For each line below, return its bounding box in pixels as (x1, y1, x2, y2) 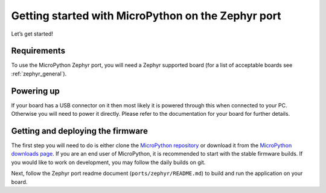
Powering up (11, 86, 60, 96)
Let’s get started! (11, 30, 54, 37)
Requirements (11, 46, 66, 56)
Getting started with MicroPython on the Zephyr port (11, 9, 281, 22)
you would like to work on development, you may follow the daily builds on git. (11, 159, 206, 166)
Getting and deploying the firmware (11, 125, 148, 136)
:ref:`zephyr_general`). (11, 70, 67, 77)
